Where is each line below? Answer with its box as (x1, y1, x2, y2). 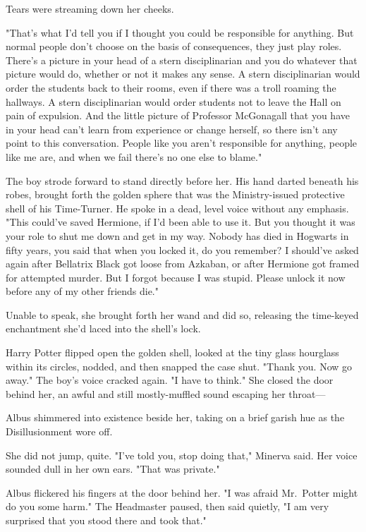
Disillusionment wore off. (6, 424, 113, 439)
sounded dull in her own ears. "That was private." (6, 461, 220, 476)
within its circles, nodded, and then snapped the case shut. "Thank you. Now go (6, 358, 353, 373)
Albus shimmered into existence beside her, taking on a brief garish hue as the (6, 410, 345, 425)
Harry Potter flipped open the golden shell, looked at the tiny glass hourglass (6, 345, 339, 360)
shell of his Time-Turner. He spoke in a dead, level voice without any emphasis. (6, 200, 349, 215)
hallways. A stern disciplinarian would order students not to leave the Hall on (6, 94, 341, 109)
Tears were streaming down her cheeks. (6, 1, 174, 16)
